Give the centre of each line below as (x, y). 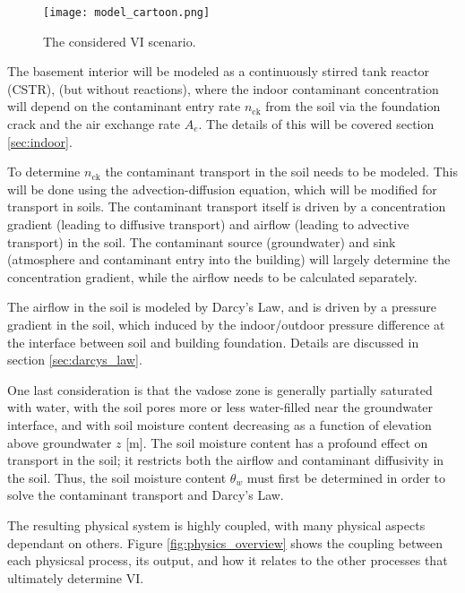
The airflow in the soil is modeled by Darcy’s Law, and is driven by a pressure (222, 307)
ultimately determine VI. (76, 577)
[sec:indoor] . (40, 141)
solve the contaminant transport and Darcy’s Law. (146, 495)
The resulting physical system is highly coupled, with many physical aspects (216, 524)
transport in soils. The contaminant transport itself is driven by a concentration (227, 206)
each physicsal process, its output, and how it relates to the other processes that (228, 560)
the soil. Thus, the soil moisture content (117, 477)
